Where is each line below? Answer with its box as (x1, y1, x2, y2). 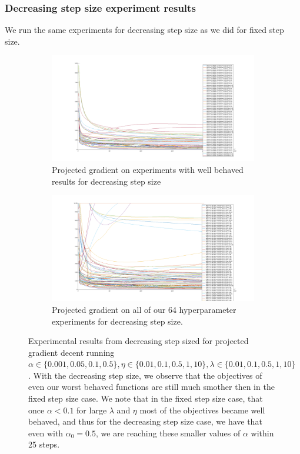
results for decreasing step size (52, 175, 161, 187)
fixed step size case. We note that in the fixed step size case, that (28, 392, 263, 405)
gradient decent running (28, 346, 115, 358)
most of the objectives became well (139, 403, 265, 416)
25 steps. (28, 438, 60, 450)
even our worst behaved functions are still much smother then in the (28, 380, 275, 393)
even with (28, 426, 64, 439)
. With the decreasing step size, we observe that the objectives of (28, 369, 262, 381)
